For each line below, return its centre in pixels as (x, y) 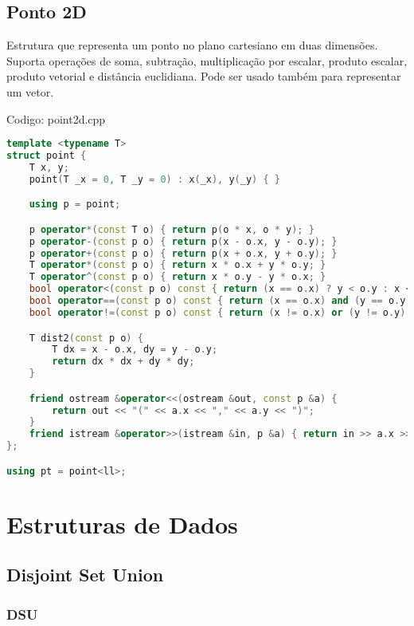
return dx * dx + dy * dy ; (123, 362)
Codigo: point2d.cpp (56, 118)
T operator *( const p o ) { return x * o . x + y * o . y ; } (178, 265)
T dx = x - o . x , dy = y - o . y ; (135, 350)
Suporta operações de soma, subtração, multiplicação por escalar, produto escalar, (207, 60)
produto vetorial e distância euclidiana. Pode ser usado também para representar (204, 76)
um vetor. (30, 91)
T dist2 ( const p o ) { (86, 338)
